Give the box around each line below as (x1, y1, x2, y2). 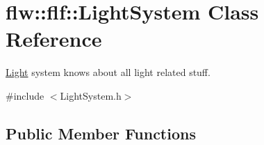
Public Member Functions (6, 122, 196, 144)
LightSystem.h (60, 88, 122, 102)
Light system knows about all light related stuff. (6, 65, 211, 79)
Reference (6, 24, 102, 53)
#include (6, 88, 44, 102)
